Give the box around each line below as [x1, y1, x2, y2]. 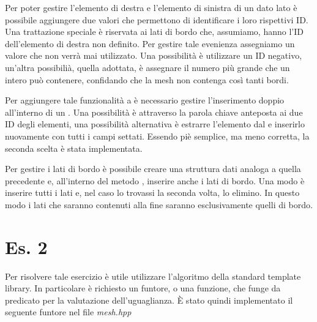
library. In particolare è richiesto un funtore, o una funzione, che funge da [5, 282, 281, 294]
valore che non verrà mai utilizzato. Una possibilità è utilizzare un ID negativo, [5, 49, 302, 62]
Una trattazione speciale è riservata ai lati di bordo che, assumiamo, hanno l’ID [5, 25, 304, 38]
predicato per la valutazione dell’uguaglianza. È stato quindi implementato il [5, 293, 293, 306]
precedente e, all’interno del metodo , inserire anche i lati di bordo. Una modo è [5, 174, 305, 187]
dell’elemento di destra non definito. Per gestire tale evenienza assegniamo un [5, 37, 295, 50]
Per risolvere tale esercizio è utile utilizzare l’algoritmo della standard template [5, 269, 301, 282]
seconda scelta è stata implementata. [5, 141, 143, 154]
